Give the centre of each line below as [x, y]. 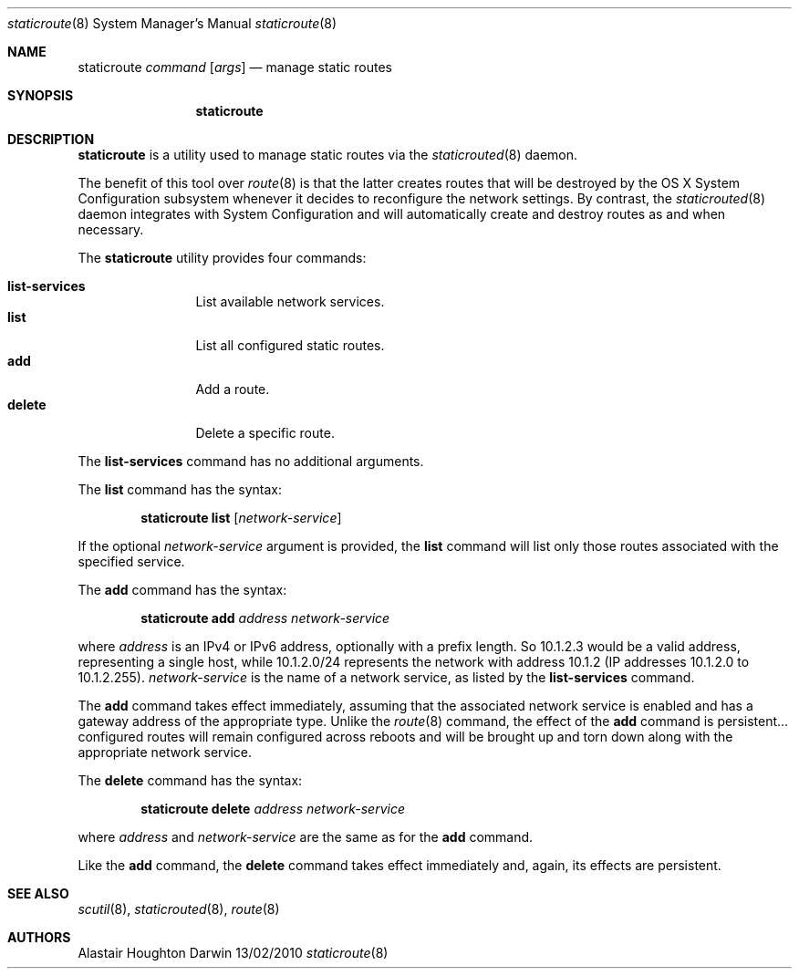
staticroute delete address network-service [273, 809]
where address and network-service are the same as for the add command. [306, 837]
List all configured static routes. [290, 345]
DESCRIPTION [51, 139]
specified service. [131, 561]
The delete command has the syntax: [190, 780]
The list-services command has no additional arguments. [251, 461]
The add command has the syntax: [182, 590]
